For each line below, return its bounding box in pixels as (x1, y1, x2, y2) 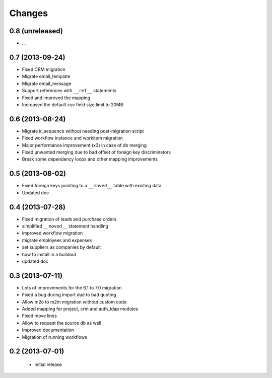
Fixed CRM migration (22, 66, 65, 72)
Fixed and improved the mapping (22, 95, 91, 101)
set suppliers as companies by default (22, 244, 101, 250)
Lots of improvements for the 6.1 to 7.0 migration (22, 284, 122, 290)
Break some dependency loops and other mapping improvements (22, 156, 158, 162)
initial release (34, 361, 62, 367)
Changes (9, 8, 48, 19)
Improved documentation (22, 327, 75, 333)
